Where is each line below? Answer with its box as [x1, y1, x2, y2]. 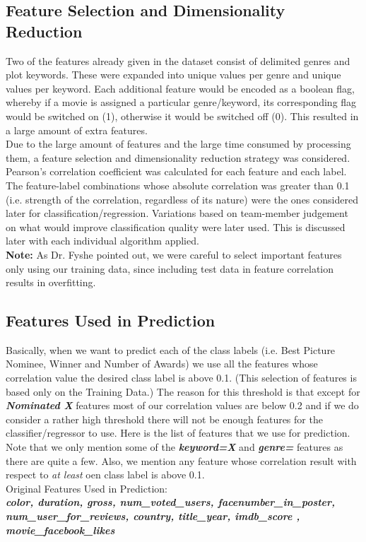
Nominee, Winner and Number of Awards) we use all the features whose [6, 356, 318, 371]
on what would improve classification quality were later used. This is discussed [6, 219, 346, 234]
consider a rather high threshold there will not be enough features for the [6, 411, 323, 426]
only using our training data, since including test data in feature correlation [6, 261, 334, 276]
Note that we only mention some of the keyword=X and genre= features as [6, 440, 343, 454]
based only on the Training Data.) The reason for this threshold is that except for [6, 384, 360, 399]
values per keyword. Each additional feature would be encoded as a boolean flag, [6, 81, 355, 95]
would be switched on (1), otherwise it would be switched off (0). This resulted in [6, 108, 359, 123]
